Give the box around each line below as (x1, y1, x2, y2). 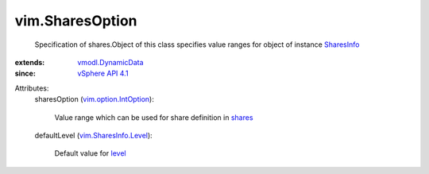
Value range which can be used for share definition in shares (54, 112, 253, 122)
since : (14, 68, 36, 79)
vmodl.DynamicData (77, 57, 144, 67)
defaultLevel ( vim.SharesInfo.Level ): (34, 130, 153, 140)
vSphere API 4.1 (77, 68, 129, 79)
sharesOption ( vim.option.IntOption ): (34, 95, 154, 104)
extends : (14, 57, 45, 67)
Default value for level (54, 149, 126, 158)
